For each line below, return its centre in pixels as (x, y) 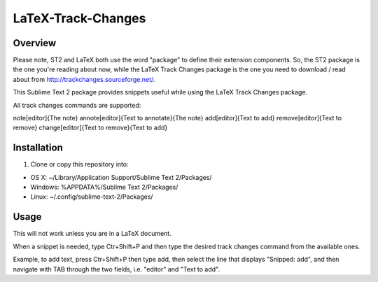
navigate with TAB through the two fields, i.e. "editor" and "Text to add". (117, 269)
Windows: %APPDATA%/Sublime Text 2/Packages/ (104, 187)
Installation (38, 148)
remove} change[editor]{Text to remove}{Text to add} (90, 128)
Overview (35, 43)
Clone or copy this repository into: (79, 164)
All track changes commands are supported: (77, 105)
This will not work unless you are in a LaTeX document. (92, 234)
